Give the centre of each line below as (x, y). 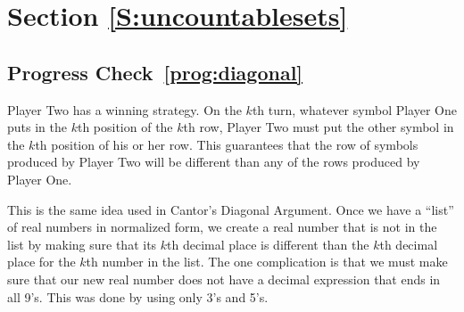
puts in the (37, 127)
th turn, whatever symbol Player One (354, 109)
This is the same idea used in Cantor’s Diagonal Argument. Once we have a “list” (231, 209)
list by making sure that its (82, 244)
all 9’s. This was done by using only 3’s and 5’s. (138, 296)
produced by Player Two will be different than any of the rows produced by (214, 162)
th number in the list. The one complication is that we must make (267, 262)
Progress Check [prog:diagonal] (155, 72)
